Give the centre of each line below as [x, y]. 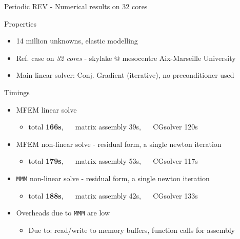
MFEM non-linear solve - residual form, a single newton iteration [119, 144]
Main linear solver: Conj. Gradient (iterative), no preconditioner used [125, 75]
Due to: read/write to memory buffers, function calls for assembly [132, 230]
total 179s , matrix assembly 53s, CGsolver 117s [113, 161]
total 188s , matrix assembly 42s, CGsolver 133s [113, 195]
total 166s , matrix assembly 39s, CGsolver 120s [113, 127]
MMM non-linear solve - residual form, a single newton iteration [113, 178]
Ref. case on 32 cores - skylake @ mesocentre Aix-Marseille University [126, 58]
